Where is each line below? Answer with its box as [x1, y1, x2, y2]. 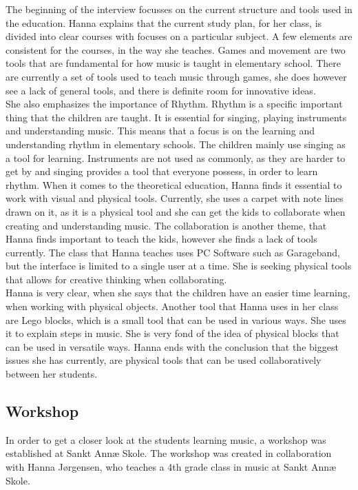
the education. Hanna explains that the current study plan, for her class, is [6, 15, 322, 30]
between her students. [6, 367, 98, 381]
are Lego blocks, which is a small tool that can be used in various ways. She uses [6, 312, 346, 327]
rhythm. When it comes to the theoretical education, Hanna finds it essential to [6, 177, 342, 192]
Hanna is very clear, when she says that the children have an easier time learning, [6, 285, 350, 300]
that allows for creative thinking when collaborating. [6, 272, 227, 286]
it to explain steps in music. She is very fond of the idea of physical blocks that [6, 326, 339, 340]
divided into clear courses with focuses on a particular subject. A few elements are [6, 29, 352, 43]
